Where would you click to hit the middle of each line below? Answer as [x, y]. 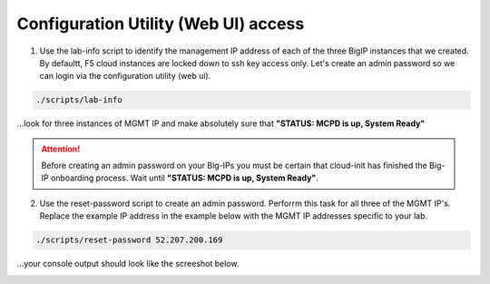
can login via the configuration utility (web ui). [125, 76]
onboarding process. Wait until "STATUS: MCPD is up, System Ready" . [185, 178]
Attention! [61, 149]
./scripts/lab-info [79, 100]
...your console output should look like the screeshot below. [128, 264]
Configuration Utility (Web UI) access [161, 24]
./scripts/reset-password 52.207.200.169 [129, 240]
